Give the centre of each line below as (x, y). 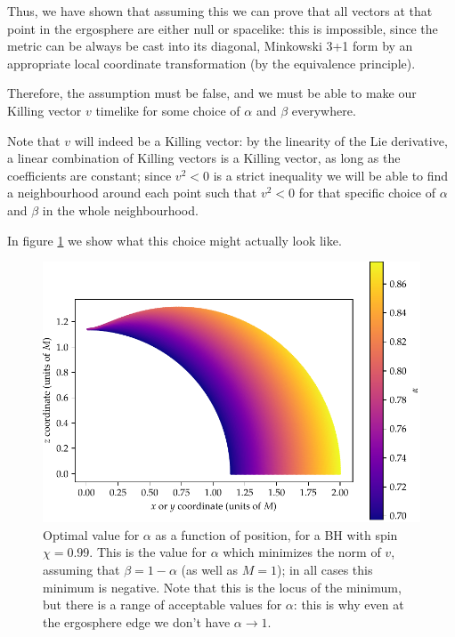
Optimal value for (91, 534)
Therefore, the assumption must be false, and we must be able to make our (212, 93)
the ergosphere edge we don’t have (137, 621)
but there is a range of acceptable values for (162, 605)
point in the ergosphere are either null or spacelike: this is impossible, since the (223, 28)
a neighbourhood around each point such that (132, 193)
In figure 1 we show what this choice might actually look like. (175, 240)
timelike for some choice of (168, 110)
